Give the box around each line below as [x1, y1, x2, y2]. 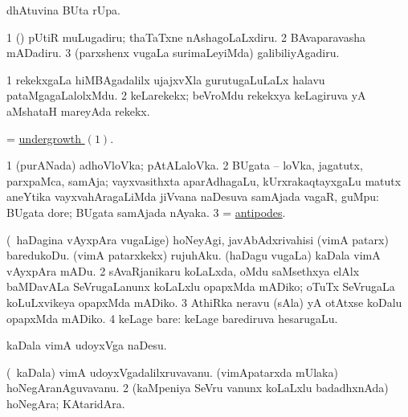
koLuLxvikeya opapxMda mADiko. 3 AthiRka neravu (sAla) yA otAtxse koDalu [6, 293, 402, 310]
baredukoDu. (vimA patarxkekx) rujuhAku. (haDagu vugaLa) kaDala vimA [6, 247, 381, 264]
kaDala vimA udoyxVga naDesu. [6, 337, 167, 354]
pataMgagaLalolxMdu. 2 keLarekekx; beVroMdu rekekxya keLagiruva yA [6, 87, 366, 104]
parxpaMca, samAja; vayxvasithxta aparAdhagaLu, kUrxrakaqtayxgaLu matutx [6, 172, 402, 189]
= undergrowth [6, 129, 82, 146]
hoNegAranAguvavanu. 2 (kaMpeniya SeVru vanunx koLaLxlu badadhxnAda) [6, 379, 389, 396]
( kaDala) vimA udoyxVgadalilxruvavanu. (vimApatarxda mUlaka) [6, 363, 338, 380]
